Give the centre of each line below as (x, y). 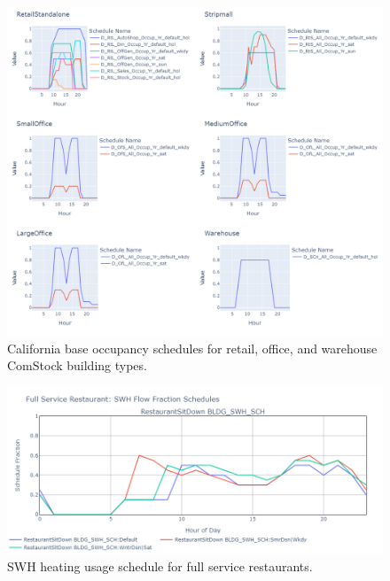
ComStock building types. (77, 365)
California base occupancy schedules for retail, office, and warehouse (192, 348)
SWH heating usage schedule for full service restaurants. (160, 566)
